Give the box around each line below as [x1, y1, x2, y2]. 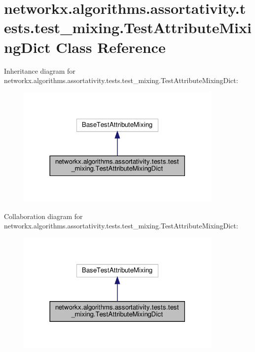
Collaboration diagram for [4, 211, 83, 221]
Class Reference [56, 37, 166, 57]
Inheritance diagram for [4, 65, 75, 76]
